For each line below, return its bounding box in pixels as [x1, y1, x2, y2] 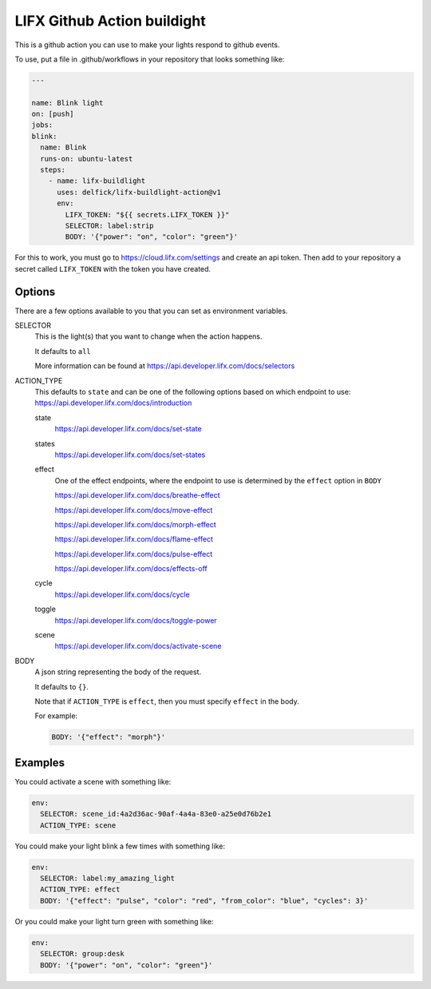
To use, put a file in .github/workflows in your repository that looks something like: [14, 54, 285, 64]
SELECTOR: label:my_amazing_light [40, 874, 176, 883]
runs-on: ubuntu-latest [40, 154, 133, 163]
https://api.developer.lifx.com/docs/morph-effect [54, 519, 217, 529]
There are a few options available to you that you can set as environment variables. [14, 306, 288, 316]
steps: [40, 165, 66, 175]
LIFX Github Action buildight [14, 12, 207, 30]
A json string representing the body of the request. [34, 667, 202, 677]
